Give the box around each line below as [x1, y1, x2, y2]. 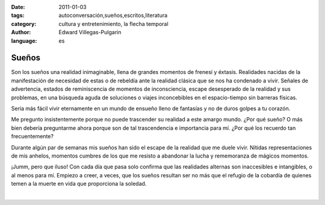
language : [11, 37, 37, 44]
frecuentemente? [11, 133, 54, 140]
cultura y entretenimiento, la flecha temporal [58, 20, 169, 27]
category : [11, 20, 37, 27]
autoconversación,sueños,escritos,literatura [58, 12, 168, 19]
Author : [11, 29, 31, 36]
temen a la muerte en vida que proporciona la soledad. [11, 180, 147, 188]
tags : [11, 12, 25, 19]
